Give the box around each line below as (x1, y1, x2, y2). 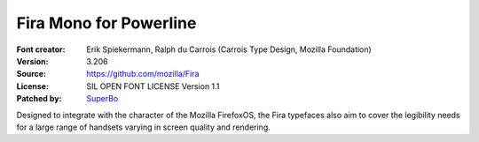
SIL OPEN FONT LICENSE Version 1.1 (86, 80, 220, 92)
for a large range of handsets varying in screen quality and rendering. (16, 122, 271, 132)
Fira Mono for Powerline (16, 13, 197, 33)
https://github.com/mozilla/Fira (86, 69, 200, 79)
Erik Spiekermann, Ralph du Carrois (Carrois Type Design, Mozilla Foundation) (86, 44, 372, 55)
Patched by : (16, 93, 62, 104)
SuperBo (86, 93, 119, 104)
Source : (16, 69, 47, 79)
